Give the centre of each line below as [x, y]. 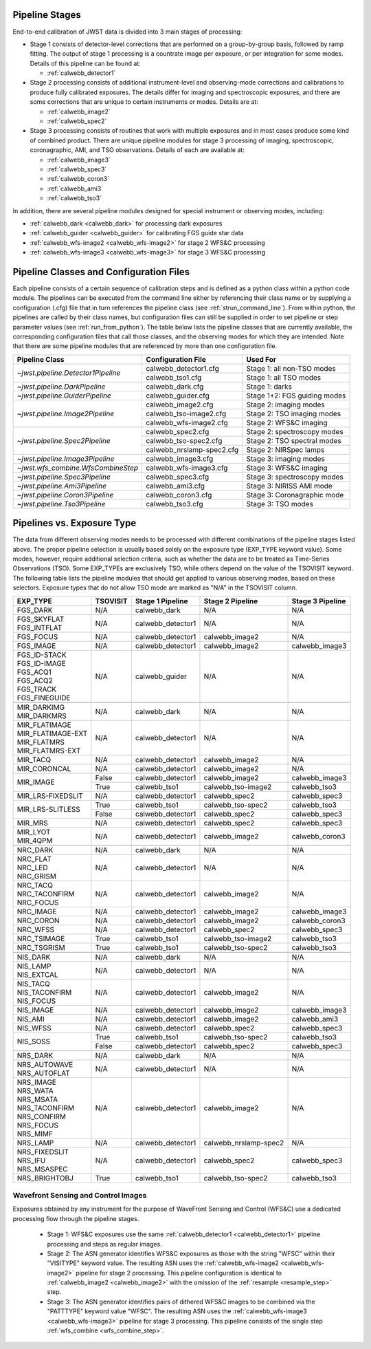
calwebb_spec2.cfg [178, 431]
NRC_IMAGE [37, 911]
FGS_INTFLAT [40, 627]
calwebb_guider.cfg [178, 396]
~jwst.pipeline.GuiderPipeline [64, 396]
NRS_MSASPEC [42, 1169]
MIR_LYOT [34, 832]
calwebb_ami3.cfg [176, 486]
